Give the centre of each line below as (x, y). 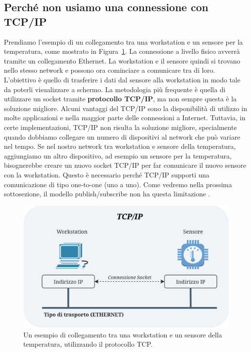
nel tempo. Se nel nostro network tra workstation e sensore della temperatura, (120, 146)
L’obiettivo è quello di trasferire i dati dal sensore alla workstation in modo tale (122, 79)
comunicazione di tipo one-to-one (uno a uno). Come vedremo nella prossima (118, 184)
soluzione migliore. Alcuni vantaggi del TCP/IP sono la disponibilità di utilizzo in (125, 108)
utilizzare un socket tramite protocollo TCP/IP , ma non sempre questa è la (120, 99)
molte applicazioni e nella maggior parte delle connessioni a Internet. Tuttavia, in (125, 118)
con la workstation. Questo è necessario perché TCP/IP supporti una (107, 174)
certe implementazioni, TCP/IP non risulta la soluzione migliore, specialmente (120, 127)
